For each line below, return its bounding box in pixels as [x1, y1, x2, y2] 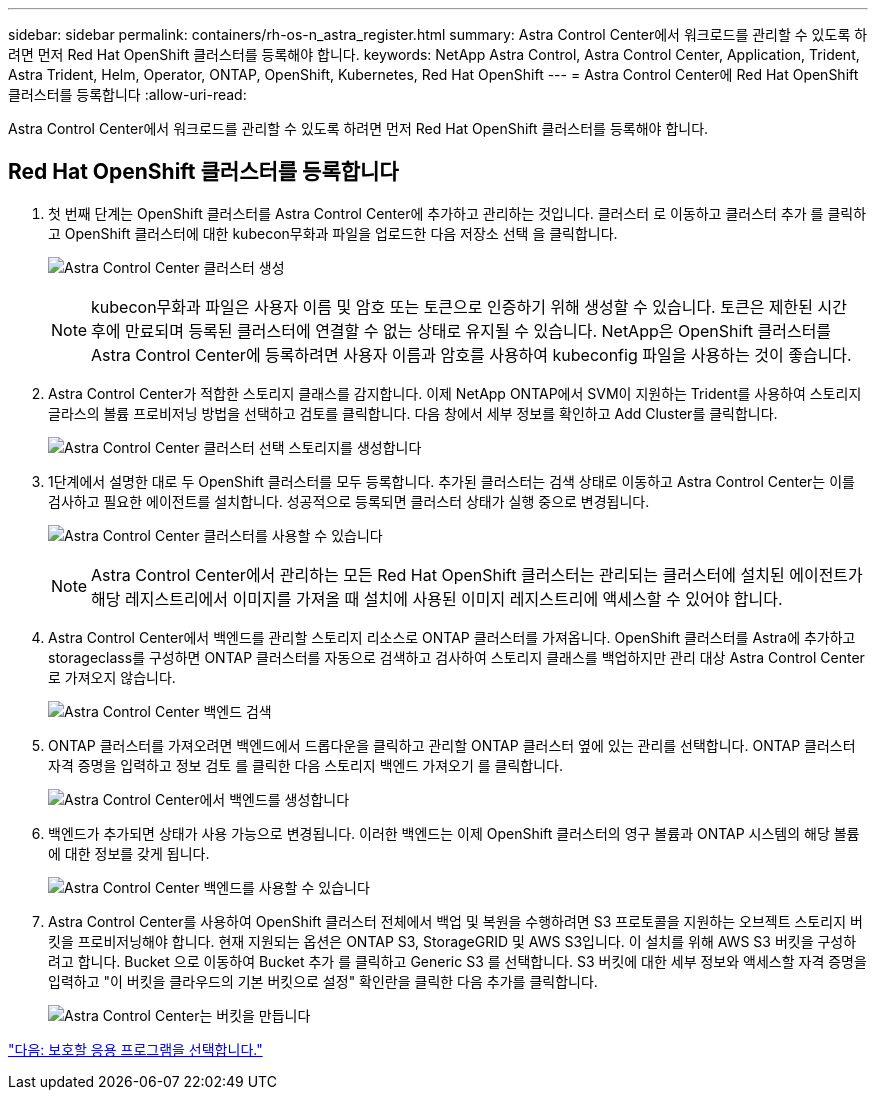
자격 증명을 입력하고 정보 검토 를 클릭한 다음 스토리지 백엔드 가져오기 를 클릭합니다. [48, 756, 563, 774]
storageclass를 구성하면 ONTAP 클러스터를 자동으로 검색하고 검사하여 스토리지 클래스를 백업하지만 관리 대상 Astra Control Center [48, 648, 865, 666]
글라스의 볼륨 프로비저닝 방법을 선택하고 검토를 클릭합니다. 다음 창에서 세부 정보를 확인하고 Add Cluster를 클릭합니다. [48, 404, 778, 422]
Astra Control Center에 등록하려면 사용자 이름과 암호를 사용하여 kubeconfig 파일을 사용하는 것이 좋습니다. [91, 344, 852, 365]
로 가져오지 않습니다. [48, 668, 176, 686]
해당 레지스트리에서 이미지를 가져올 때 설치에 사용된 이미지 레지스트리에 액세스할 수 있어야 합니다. [91, 588, 783, 609]
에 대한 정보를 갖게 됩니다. [48, 844, 210, 862]
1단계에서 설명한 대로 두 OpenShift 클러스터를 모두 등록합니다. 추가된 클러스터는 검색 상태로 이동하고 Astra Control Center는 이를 [48, 472, 855, 490]
